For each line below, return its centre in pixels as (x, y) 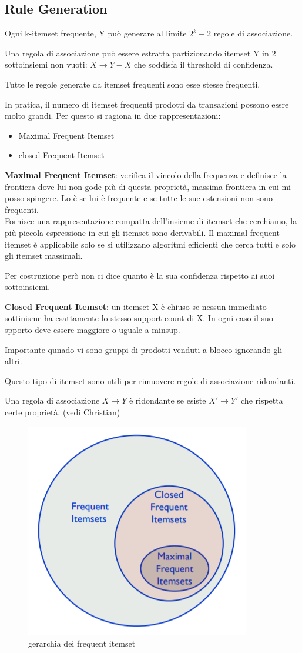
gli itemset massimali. (44, 256)
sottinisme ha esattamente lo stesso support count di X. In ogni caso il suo (139, 318)
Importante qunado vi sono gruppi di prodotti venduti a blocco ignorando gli (144, 349)
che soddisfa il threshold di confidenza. (204, 64)
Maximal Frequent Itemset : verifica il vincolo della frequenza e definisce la (146, 174)
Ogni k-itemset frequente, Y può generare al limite (96, 33)
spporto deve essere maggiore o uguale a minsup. (93, 330)
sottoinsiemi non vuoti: (46, 64)
